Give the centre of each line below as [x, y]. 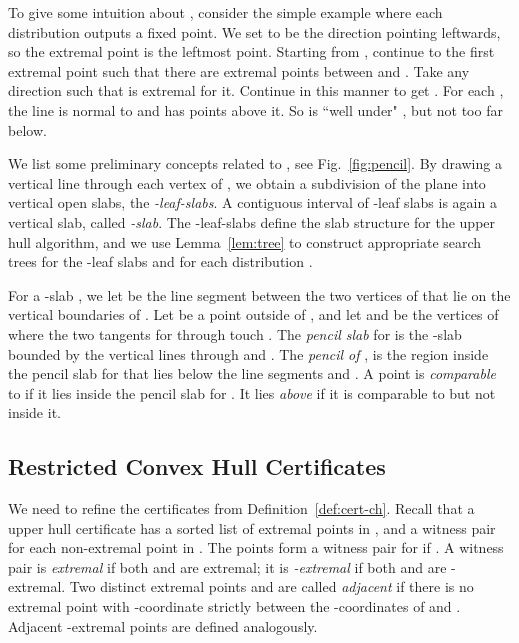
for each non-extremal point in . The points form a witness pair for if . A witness [256, 547]
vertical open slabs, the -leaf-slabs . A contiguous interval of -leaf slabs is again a [252, 202]
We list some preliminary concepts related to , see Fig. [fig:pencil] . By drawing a [255, 163]
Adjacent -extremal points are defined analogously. [163, 625]
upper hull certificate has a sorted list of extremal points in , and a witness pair [252, 527]
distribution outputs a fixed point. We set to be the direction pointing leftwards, [254, 31]
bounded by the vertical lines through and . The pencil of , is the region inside [248, 353]
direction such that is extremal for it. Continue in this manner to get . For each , [256, 90]
